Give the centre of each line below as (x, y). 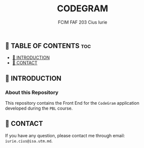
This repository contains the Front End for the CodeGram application (72, 103)
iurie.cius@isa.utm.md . (29, 141)
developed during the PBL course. (39, 108)
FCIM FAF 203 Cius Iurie (83, 22)
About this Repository (32, 92)
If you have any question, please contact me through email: (65, 135)
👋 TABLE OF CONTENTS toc (48, 45)
